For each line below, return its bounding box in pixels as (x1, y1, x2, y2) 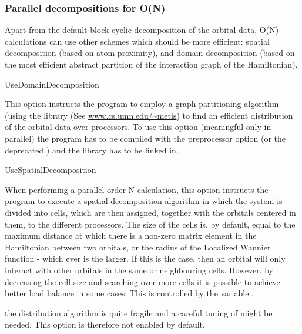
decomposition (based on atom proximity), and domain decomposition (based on (5, 46, 295, 59)
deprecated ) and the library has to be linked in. (5, 143, 179, 156)
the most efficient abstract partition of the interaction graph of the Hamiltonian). (5, 58, 298, 70)
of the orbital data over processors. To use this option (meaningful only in (5, 121, 271, 133)
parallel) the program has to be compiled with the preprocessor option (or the (5, 132, 286, 144)
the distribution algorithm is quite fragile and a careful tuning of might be (5, 306, 273, 319)
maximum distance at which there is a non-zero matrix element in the (5, 229, 257, 242)
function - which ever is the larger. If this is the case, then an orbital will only (5, 252, 286, 265)
